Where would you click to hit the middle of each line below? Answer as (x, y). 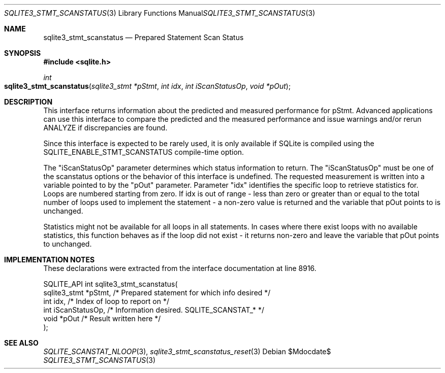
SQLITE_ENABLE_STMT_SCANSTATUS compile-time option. (144, 152)
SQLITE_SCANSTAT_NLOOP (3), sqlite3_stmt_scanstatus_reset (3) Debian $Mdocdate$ (187, 351)
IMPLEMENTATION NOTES (50, 260)
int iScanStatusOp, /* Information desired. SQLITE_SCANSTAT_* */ (154, 310)
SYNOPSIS (23, 53)
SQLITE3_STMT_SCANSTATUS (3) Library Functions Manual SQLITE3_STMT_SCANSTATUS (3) (160, 13)
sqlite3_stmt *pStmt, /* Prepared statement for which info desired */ (157, 293)
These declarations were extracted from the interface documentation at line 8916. (180, 268)
